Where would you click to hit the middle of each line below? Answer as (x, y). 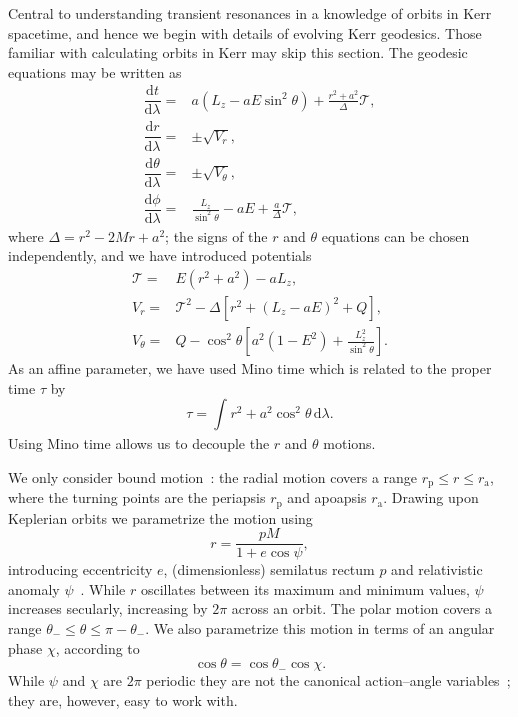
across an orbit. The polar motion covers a (361, 608)
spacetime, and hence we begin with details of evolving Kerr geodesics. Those (245, 32)
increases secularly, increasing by (108, 608)
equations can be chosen (395, 235)
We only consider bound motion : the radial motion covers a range (213, 476)
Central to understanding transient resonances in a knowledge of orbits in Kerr (250, 13)
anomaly (34, 588)
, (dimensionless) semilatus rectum (269, 569)
